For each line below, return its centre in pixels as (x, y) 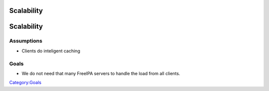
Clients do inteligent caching (51, 51)
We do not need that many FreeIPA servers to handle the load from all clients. (101, 73)
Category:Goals (25, 83)
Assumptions (26, 41)
